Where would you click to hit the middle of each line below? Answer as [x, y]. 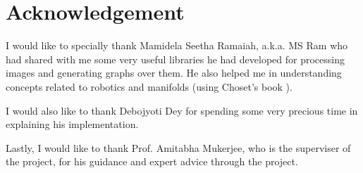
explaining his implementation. [72, 124]
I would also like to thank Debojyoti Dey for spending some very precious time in [182, 110]
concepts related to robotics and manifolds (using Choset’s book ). [149, 86]
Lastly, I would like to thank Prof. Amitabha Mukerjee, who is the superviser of [178, 147]
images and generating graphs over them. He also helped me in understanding [174, 73]
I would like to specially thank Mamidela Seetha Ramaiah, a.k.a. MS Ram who [177, 45]
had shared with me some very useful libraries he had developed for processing [175, 59]
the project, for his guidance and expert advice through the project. [152, 161]
